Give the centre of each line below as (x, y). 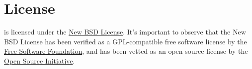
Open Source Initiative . (40, 60)
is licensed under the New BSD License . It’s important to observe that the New (125, 32)
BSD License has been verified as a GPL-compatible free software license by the (126, 41)
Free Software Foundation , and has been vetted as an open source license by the (126, 51)
